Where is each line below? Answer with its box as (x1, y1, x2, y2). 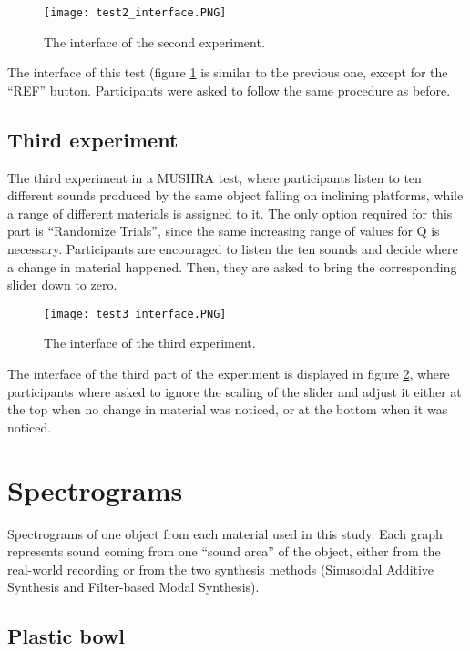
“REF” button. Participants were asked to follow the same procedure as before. (7, 80, 451, 99)
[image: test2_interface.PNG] (44, 6, 227, 19)
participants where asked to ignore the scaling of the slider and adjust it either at (7, 381, 462, 401)
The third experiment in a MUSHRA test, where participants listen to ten (7, 168, 422, 187)
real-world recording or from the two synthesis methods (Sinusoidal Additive (7, 559, 434, 578)
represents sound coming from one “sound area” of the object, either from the (7, 542, 441, 561)
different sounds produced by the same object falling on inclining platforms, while (7, 186, 464, 205)
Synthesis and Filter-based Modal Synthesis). (7, 577, 260, 596)
